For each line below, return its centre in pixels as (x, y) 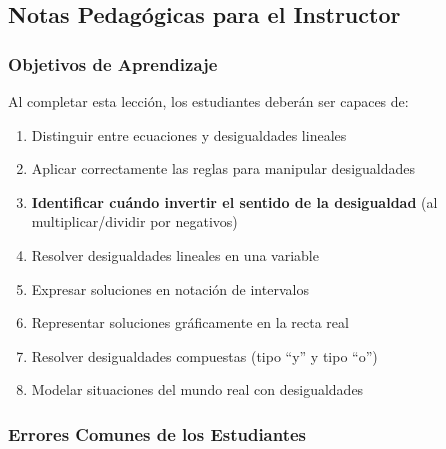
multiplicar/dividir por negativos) (134, 221)
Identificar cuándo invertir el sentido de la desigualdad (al (234, 201)
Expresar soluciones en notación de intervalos (170, 288)
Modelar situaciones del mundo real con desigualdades (197, 389)
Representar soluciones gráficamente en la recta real (190, 322)
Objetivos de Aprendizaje (113, 63)
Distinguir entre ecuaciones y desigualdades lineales (189, 134)
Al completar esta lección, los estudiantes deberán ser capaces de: (208, 101)
